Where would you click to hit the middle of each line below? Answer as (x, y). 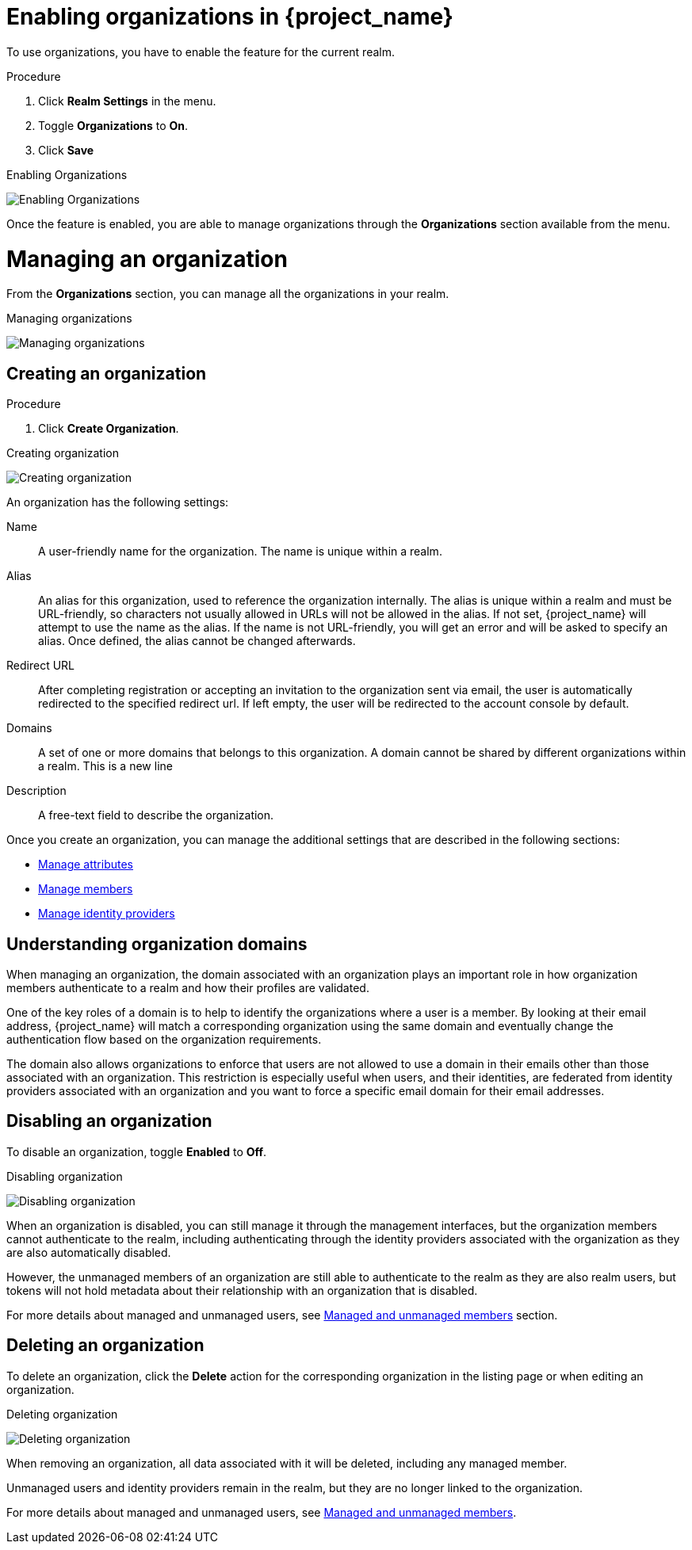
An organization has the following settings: (118, 502)
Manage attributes (86, 865)
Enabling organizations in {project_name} (230, 17)
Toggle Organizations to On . (113, 125)
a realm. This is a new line (105, 766)
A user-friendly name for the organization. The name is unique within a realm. (240, 552)
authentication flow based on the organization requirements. (164, 1039)
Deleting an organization (105, 1346)
